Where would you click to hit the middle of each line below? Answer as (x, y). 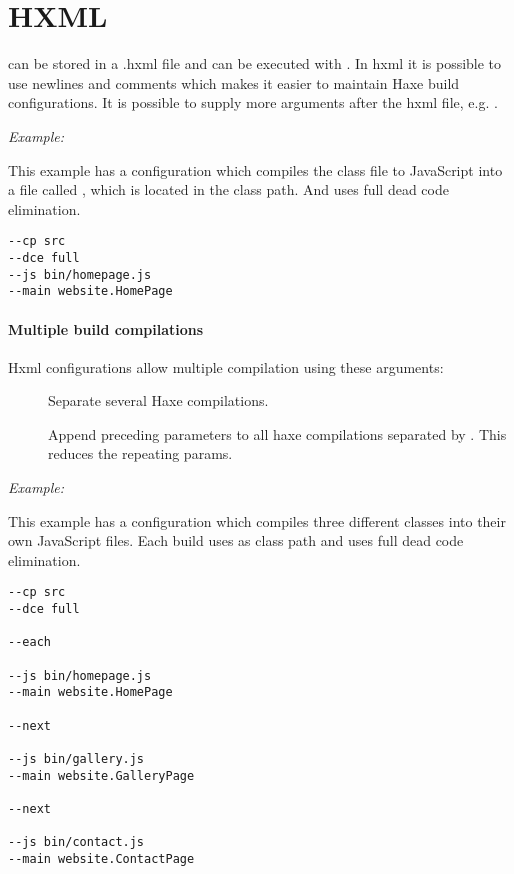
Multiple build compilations (106, 328)
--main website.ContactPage (101, 858)
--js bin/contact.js (76, 842)
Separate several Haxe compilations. (158, 400)
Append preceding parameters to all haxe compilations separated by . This (277, 433)
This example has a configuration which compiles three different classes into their (257, 520)
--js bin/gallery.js (76, 759)
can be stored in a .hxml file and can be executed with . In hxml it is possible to (255, 63)
